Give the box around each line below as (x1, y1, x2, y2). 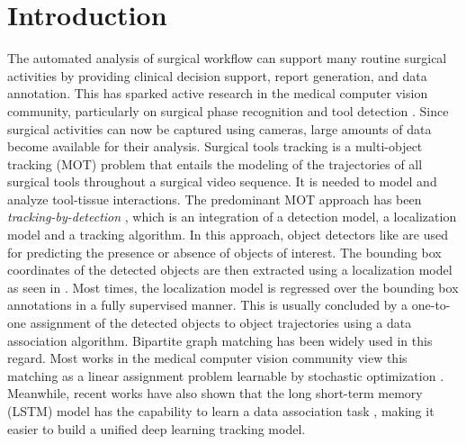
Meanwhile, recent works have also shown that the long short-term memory (7, 384, 423, 403)
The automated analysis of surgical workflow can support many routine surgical (7, 49, 447, 68)
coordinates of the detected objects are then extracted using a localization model (7, 260, 453, 279)
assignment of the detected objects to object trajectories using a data (30, 313, 412, 332)
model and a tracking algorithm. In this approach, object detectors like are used (7, 225, 449, 244)
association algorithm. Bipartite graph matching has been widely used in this (7, 331, 433, 349)
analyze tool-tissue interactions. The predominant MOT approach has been (7, 189, 422, 208)
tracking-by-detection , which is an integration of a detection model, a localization (7, 207, 457, 226)
